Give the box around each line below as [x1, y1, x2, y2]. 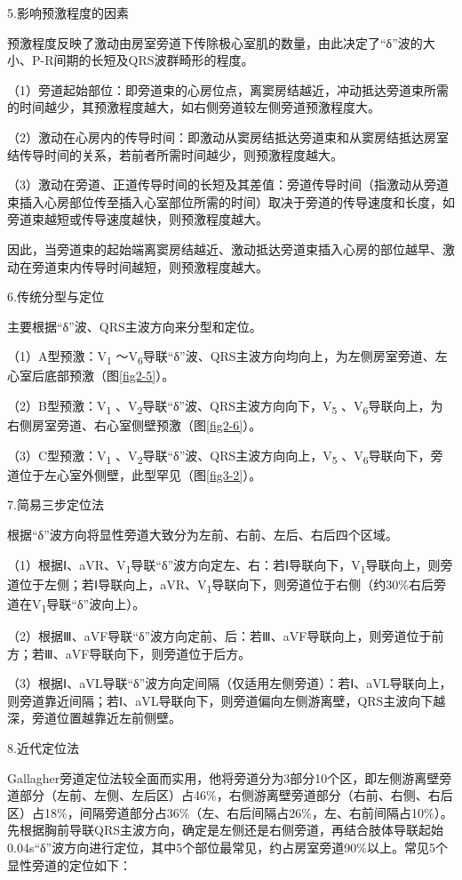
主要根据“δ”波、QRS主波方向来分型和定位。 [7, 316, 262, 335]
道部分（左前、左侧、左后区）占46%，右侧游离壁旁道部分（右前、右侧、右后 [7, 786, 453, 804]
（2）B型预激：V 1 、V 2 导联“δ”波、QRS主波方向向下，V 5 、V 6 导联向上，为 [7, 396, 443, 417]
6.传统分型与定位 [7, 287, 104, 306]
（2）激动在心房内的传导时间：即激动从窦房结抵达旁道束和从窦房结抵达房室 [7, 127, 449, 146]
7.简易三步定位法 [7, 495, 104, 514]
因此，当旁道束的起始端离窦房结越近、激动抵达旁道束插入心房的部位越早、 [7, 239, 442, 258]
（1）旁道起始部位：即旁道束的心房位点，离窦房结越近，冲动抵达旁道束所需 [7, 80, 449, 99]
